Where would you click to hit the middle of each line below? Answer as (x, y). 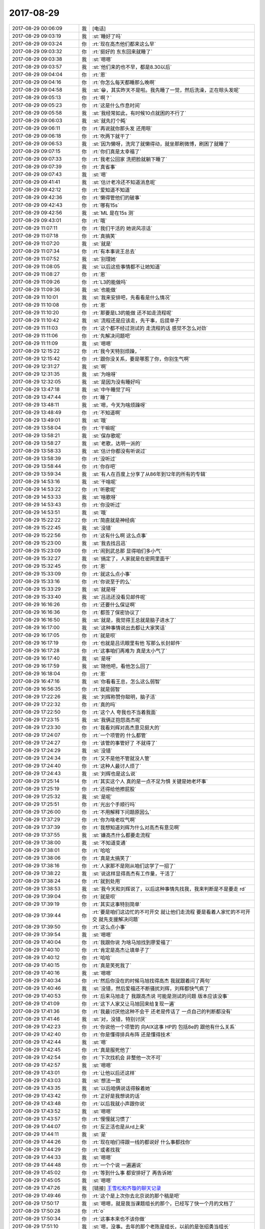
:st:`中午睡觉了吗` (112, 389)
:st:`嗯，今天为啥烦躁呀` (120, 405)
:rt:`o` (99, 1211)
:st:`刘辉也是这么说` (115, 773)
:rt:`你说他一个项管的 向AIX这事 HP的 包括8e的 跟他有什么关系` (164, 1026)
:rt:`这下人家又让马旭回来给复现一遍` (134, 1004)
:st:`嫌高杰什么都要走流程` (122, 835)
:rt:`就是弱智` (107, 689)
